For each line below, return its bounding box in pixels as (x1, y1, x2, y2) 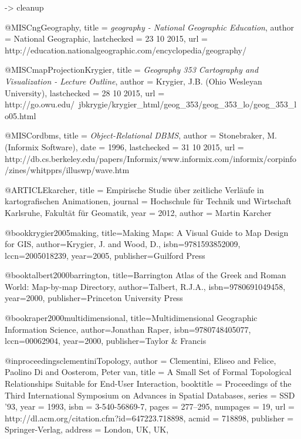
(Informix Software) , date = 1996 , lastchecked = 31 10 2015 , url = (5, 140, 244, 153)
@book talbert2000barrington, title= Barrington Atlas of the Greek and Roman (5, 269, 286, 281)
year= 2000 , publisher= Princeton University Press (5, 292, 183, 304)
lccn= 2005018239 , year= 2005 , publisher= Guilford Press (5, 249, 205, 261)
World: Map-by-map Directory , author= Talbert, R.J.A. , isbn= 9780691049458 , (5, 280, 286, 292)
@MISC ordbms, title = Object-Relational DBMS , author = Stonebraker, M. (5, 129, 277, 141)
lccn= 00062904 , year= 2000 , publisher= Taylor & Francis (5, 335, 207, 347)
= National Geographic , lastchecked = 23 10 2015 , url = (5, 32, 208, 45)
